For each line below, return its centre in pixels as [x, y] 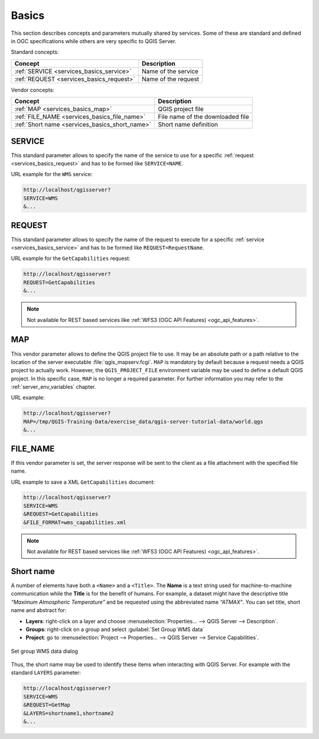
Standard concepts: [35, 52]
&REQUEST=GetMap [47, 705]
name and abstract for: [39, 610]
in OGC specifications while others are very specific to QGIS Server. [94, 41]
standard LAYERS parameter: [46, 673]
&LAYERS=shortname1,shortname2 [69, 713]
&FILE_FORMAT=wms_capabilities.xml [75, 522]
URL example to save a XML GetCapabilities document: [83, 482]
